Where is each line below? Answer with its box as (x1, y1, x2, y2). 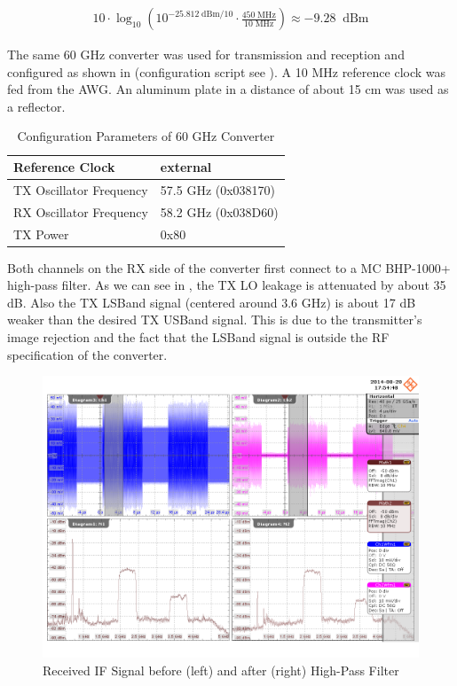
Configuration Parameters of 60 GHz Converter (17, 127, 275, 145)
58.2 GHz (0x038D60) (160, 202, 279, 221)
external (160, 158, 212, 175)
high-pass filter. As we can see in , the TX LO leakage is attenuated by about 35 (7, 276, 446, 294)
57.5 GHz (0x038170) (160, 180, 276, 199)
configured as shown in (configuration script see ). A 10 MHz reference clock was (7, 62, 446, 81)
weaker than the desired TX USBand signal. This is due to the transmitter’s (7, 310, 422, 329)
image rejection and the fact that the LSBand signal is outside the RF (7, 328, 390, 346)
